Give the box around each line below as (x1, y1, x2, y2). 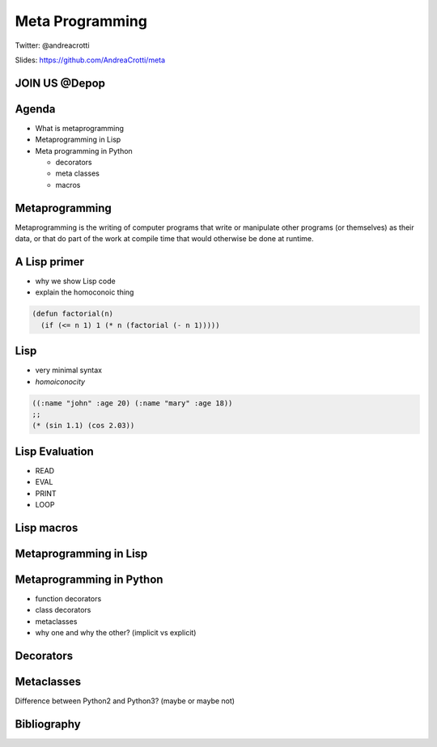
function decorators (35, 594, 102, 604)
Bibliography (15, 717, 81, 731)
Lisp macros (15, 520, 78, 534)
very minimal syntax (35, 365, 103, 376)
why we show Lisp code (35, 276, 117, 286)
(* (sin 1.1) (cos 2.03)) (32, 421, 135, 431)
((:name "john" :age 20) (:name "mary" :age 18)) (32, 398, 233, 408)
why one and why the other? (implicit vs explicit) (35, 628, 197, 638)
